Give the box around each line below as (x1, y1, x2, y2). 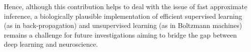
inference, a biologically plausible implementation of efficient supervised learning (4, 11, 242, 21)
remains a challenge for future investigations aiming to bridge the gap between (4, 29, 237, 39)
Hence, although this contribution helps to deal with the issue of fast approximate (4, 1, 248, 11)
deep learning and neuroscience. (4, 39, 98, 49)
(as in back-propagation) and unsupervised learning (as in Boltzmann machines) (4, 20, 242, 30)
